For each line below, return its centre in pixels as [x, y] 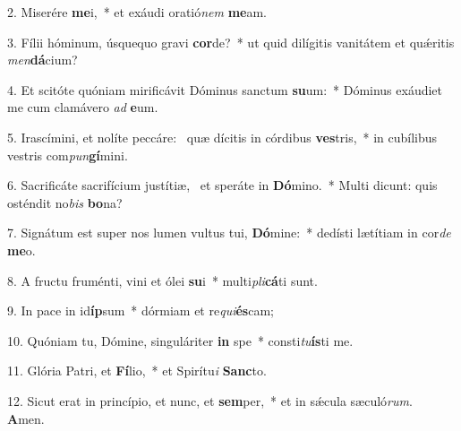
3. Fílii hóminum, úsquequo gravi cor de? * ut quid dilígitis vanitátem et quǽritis [231, 42]
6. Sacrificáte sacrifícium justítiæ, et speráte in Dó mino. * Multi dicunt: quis [222, 185]
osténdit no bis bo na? [65, 202]
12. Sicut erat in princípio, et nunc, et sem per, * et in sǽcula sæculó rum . [210, 400]
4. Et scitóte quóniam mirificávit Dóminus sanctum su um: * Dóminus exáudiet [225, 89]
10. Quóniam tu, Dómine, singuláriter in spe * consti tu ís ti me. [180, 340]
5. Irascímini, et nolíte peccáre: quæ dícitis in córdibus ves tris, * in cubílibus [222, 137]
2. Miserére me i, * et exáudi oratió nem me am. [137, 12]
